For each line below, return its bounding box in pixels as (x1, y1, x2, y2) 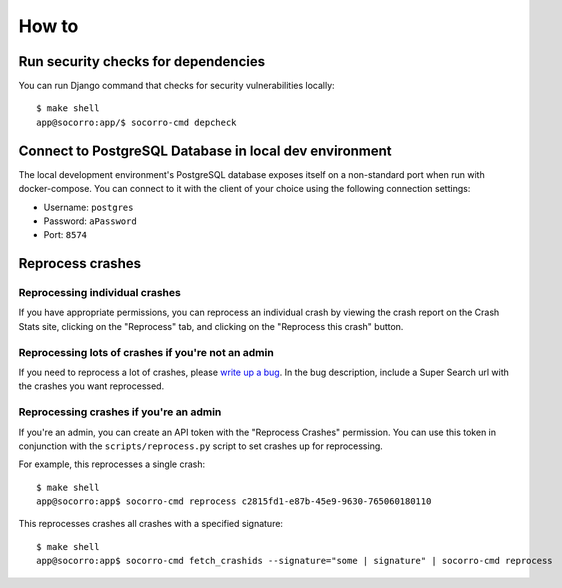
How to (18, 15, 79, 37)
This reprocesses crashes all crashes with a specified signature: (18, 518, 284, 530)
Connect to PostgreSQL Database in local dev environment (18, 142, 392, 159)
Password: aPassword (43, 215, 137, 227)
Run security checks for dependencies (18, 53, 265, 70)
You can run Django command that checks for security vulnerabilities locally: (18, 80, 335, 92)
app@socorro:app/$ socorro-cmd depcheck (36, 116, 237, 128)
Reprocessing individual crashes (18, 286, 182, 300)
